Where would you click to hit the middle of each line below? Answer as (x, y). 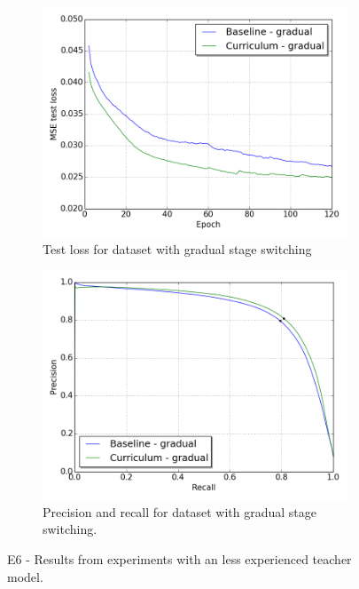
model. (25, 576)
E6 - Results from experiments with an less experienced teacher (179, 558)
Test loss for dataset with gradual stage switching (177, 248)
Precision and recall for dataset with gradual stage (179, 511)
